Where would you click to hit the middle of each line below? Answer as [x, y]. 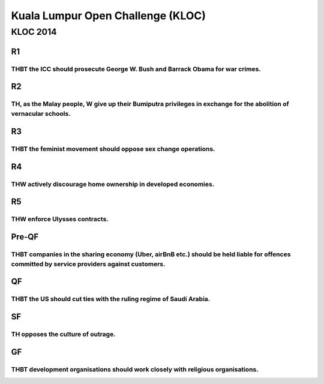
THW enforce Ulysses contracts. [60, 219]
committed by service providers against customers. [88, 264]
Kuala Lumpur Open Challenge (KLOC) [109, 16]
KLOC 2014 [34, 32]
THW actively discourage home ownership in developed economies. [113, 184]
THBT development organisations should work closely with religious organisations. [135, 369]
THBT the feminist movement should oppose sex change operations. [113, 149]
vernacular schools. [41, 114]
